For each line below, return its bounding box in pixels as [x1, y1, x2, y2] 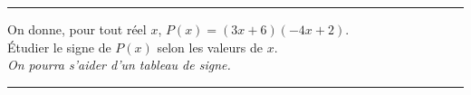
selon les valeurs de [157, 37, 263, 56]
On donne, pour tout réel [7, 20, 147, 38]
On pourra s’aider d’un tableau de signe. [7, 55, 231, 74]
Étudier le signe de [7, 37, 111, 56]
